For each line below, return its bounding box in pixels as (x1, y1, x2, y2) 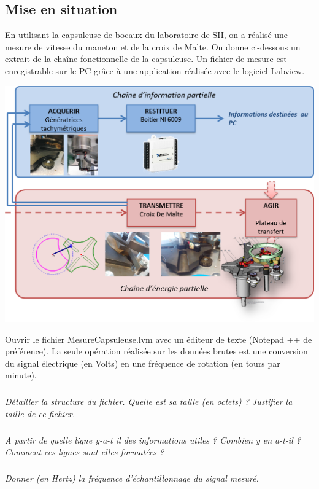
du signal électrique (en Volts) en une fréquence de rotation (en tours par (5, 356, 280, 369)
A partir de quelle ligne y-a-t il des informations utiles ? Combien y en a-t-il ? (5, 433, 301, 446)
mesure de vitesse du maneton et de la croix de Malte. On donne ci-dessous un (5, 40, 301, 53)
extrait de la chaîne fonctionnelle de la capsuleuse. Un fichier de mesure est (5, 52, 287, 65)
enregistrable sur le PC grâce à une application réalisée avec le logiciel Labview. (5, 64, 305, 77)
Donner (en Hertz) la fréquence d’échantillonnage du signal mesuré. (5, 472, 259, 485)
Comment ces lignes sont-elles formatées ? (5, 445, 164, 458)
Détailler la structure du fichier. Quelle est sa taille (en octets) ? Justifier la (5, 395, 293, 408)
